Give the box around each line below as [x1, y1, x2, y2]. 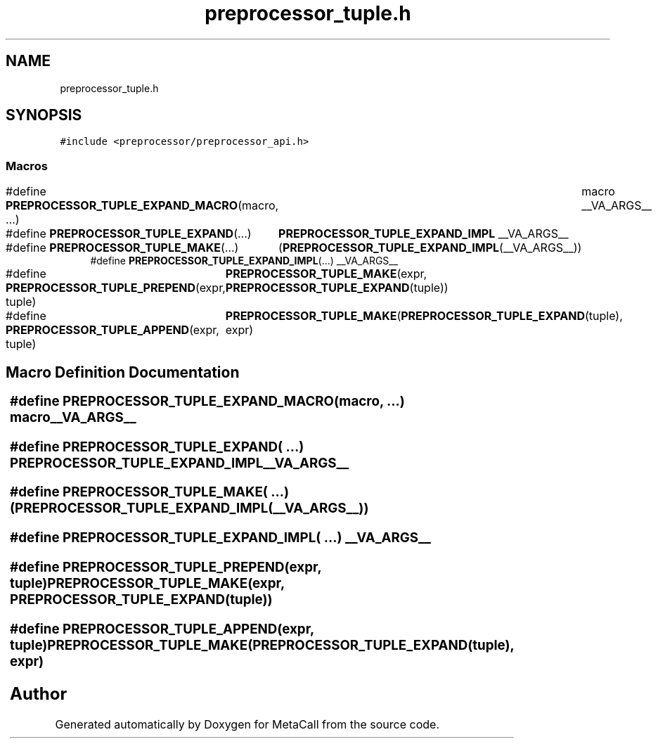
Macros [6, 158, 48, 173]
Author [10, 683, 67, 704]
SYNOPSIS [6, 106, 82, 124]
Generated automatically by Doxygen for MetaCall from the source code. [55, 717, 440, 732]
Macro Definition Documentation [6, 363, 240, 381]
